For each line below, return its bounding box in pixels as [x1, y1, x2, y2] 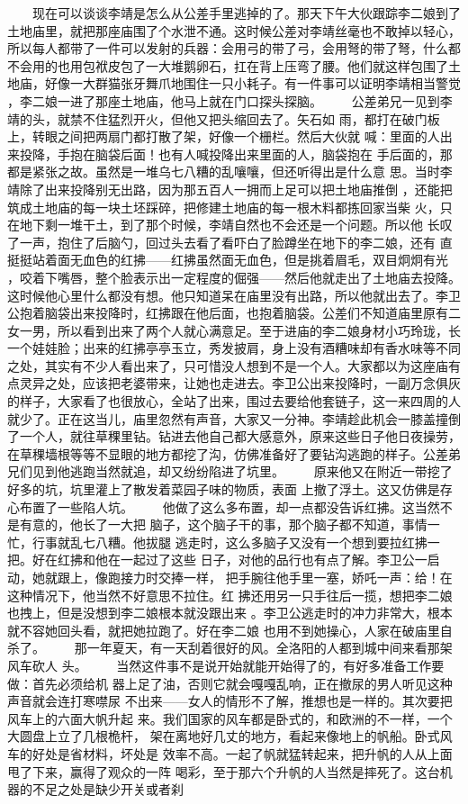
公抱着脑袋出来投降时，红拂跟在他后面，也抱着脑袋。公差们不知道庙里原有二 [7, 303, 461, 322]
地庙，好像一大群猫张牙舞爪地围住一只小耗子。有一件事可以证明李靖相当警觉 [7, 74, 461, 93]
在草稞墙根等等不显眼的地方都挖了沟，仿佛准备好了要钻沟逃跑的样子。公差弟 [7, 444, 461, 463]
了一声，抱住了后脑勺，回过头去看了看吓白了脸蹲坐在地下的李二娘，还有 [7, 232, 436, 251]
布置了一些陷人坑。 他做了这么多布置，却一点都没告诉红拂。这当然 [19, 497, 440, 516]
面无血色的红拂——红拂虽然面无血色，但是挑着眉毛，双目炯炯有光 [57, 250, 448, 269]
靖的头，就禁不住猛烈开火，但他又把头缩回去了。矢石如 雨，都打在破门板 [7, 109, 440, 128]
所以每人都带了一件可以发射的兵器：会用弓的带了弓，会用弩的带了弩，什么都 [7, 39, 461, 58]
